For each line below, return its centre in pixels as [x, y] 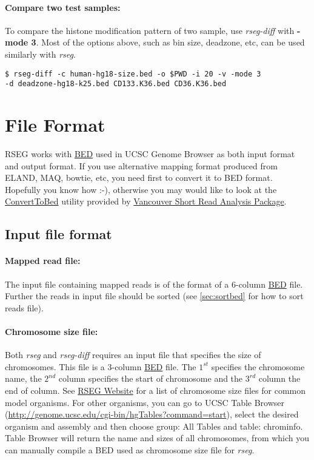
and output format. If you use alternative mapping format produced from [141, 165]
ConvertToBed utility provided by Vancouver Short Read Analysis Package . [146, 201]
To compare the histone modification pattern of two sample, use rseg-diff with [150, 30]
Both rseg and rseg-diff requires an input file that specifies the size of [133, 355]
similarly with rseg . [40, 54]
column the [279, 378]
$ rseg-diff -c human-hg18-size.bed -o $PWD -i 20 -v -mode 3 [133, 74]
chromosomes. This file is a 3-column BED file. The [101, 366]
